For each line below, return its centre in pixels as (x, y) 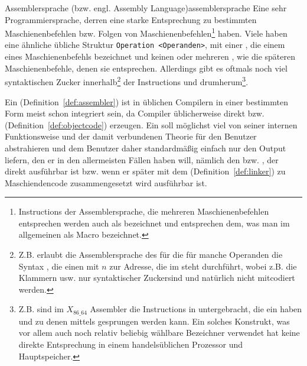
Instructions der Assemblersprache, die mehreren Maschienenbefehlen (144, 211)
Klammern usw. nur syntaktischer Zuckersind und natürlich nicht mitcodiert (157, 278)
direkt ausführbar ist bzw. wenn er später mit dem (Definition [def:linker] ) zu (145, 171)
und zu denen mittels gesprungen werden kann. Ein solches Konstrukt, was (154, 321)
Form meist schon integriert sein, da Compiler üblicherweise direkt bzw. (135, 113)
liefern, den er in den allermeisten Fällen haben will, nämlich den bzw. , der (142, 159)
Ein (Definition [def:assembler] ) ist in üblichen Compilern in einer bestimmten (146, 101)
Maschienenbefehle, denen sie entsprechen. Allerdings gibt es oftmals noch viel (146, 68)
